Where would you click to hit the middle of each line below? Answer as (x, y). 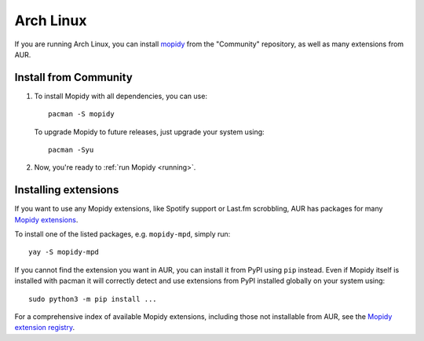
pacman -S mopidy (81, 114)
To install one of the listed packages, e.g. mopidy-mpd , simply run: (122, 234)
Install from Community (73, 77)
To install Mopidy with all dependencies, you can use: (121, 96)
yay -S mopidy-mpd (64, 252)
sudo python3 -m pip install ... (93, 299)
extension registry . (44, 328)
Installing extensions (67, 190)
